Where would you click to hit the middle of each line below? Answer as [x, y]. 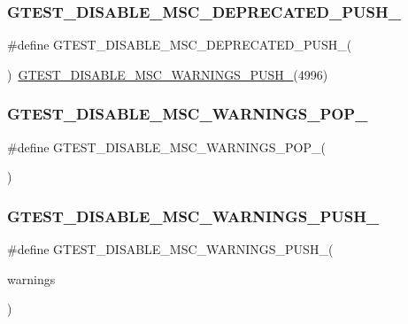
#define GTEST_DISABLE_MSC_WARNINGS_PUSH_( [170, 249]
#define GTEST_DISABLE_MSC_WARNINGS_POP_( [166, 147]
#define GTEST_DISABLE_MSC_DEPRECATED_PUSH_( [180, 45]
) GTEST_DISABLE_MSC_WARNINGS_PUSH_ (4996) [168, 74]
